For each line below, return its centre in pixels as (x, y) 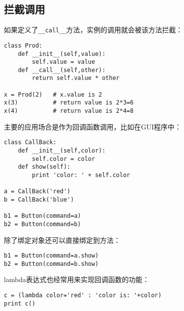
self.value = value (64, 62)
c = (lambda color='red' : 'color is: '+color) (83, 296)
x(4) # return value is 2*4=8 (69, 111)
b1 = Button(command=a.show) (51, 256)
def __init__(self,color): (62, 151)
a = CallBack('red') (37, 192)
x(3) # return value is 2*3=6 (69, 103)
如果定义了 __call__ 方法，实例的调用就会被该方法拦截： (93, 30)
